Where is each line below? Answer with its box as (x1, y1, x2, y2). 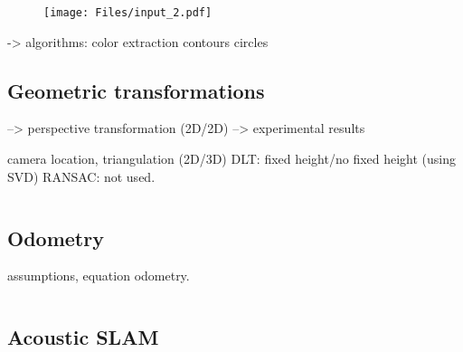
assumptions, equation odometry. (7, 266, 190, 285)
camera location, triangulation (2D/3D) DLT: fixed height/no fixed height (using (7, 149, 457, 168)
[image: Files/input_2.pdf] (43, 6, 213, 19)
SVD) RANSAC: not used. (7, 166, 156, 186)
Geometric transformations (7, 76, 265, 104)
